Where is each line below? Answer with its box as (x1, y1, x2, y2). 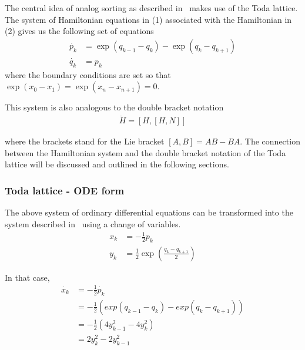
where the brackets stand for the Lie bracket (5, 135, 165, 147)
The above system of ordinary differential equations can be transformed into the (5, 206, 293, 218)
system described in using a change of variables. (5, 217, 181, 230)
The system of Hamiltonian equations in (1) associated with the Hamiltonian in (5, 13, 292, 25)
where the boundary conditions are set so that (5, 68, 171, 80)
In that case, (5, 271, 50, 283)
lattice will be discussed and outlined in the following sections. (5, 158, 229, 170)
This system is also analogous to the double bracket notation (5, 101, 224, 113)
